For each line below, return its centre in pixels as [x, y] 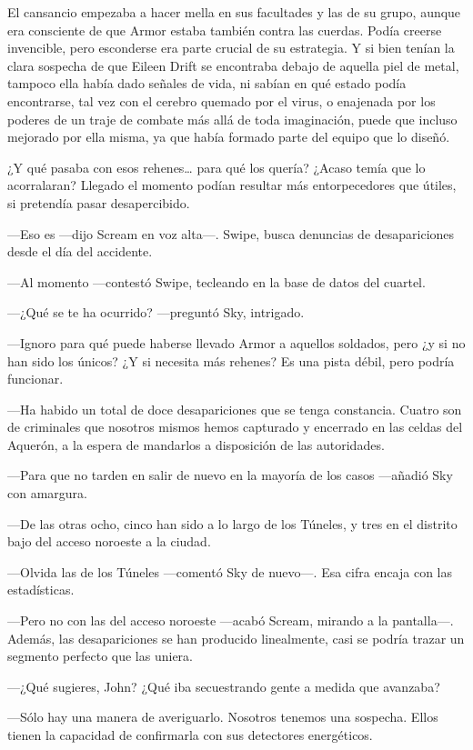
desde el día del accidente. [80, 251]
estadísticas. [41, 590]
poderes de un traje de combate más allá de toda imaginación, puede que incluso [232, 119]
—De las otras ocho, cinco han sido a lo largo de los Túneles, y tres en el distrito [232, 523]
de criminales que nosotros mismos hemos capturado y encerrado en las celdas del [235, 427]
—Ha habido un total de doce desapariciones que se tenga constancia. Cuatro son [235, 409]
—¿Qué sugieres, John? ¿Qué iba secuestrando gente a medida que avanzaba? [224, 686]
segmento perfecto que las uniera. [100, 656]
